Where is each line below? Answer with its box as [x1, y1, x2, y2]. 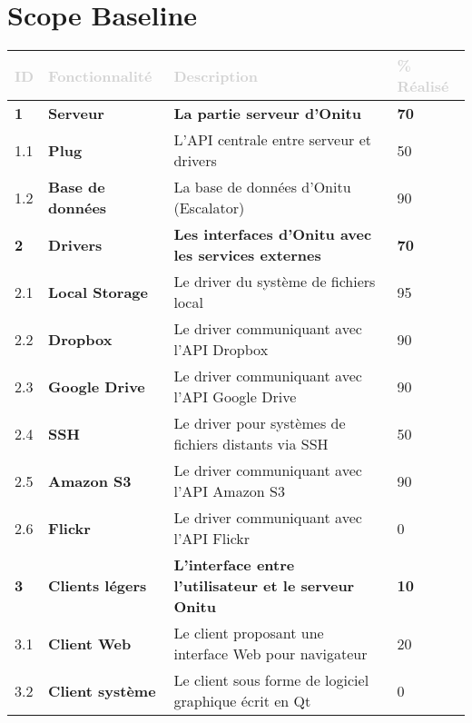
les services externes [173, 244, 321, 266]
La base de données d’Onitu [173, 176, 351, 198]
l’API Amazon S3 [173, 480, 285, 502]
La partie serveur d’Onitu [173, 103, 361, 124]
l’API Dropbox [173, 339, 269, 361]
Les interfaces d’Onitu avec [173, 223, 372, 245]
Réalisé [397, 75, 449, 97]
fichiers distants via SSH [173, 433, 329, 455]
